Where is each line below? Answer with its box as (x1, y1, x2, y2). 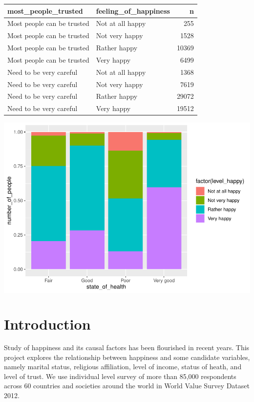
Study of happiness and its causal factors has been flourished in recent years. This (4, 342, 250, 352)
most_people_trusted (7, 5, 83, 16)
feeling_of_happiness (96, 5, 170, 16)
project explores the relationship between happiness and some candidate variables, (4, 352, 250, 362)
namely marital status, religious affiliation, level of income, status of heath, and (4, 361, 242, 372)
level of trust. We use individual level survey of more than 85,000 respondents (4, 371, 236, 381)
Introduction (4, 314, 91, 334)
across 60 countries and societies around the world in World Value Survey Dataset (4, 380, 250, 391)
